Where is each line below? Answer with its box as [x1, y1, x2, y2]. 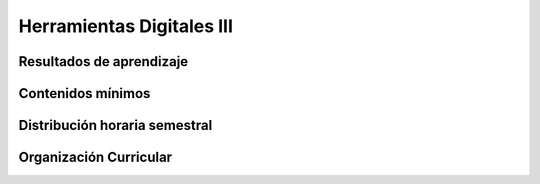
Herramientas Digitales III [18, 15, 234, 37]
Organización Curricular [18, 149, 173, 166]
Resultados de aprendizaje [18, 53, 189, 70]
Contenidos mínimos [18, 85, 151, 102]
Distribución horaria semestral [18, 117, 213, 134]
